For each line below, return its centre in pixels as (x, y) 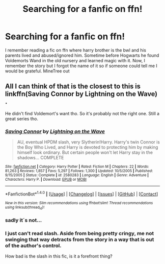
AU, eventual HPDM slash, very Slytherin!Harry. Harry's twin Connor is (88, 142)
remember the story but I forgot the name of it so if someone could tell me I (81, 66)
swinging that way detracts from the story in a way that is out (80, 240)
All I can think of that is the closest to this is (73, 86)
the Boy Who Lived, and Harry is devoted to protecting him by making (88, 147)
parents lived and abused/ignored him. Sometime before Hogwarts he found (82, 55)
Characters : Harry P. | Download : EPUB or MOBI (46, 180)
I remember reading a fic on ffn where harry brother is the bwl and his (76, 50)
